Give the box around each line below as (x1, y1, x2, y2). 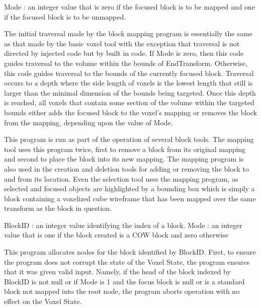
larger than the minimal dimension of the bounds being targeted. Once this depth (4, 87, 256, 98)
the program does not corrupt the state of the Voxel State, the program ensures (4, 256, 250, 267)
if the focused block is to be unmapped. (4, 11, 126, 22)
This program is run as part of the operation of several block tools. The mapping (4, 134, 254, 144)
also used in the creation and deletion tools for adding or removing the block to (4, 163, 249, 174)
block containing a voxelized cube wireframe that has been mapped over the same (4, 193, 256, 203)
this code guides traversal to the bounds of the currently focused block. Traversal (4, 67, 254, 78)
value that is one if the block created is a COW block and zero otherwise (4, 229, 228, 240)
